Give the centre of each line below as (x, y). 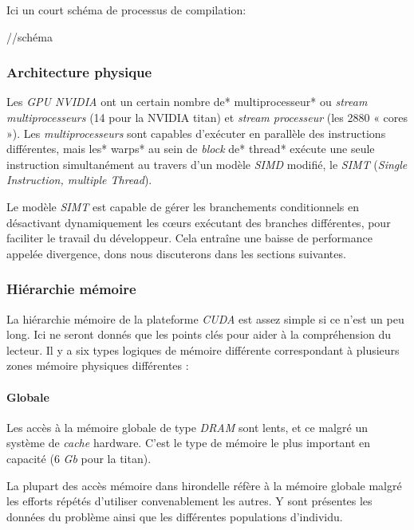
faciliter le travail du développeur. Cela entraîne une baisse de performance (189, 238)
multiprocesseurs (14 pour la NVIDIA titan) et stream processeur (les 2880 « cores (207, 117)
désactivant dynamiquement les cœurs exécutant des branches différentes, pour (199, 222)
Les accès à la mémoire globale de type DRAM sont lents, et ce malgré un (187, 427)
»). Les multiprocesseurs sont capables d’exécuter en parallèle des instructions (196, 133)
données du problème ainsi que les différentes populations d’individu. (175, 516)
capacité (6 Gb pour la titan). (79, 458)
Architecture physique (79, 72)
